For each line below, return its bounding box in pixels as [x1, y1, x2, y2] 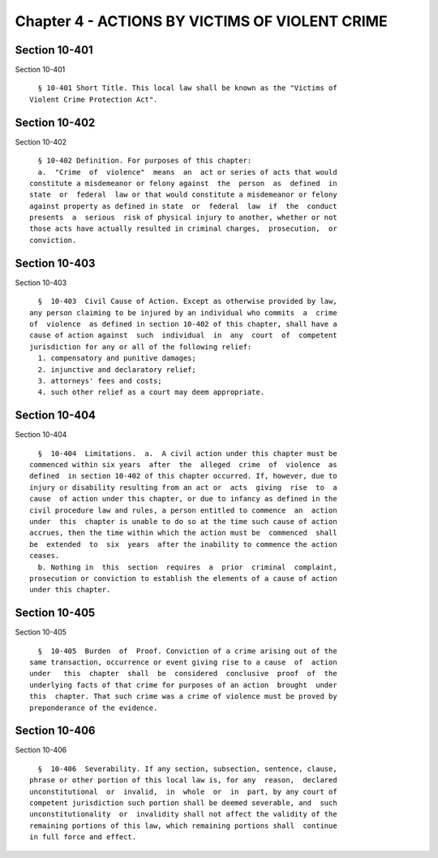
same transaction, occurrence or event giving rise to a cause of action [29, 657, 337, 666]
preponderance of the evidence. [29, 703, 158, 713]
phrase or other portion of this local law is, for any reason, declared [29, 776, 337, 785]
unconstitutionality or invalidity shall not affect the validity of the [29, 809, 337, 819]
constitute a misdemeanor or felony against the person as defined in [29, 179, 337, 188]
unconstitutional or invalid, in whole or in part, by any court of [29, 786, 337, 796]
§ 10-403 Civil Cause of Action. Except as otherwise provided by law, [37, 297, 337, 306]
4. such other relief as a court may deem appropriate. [37, 388, 265, 397]
